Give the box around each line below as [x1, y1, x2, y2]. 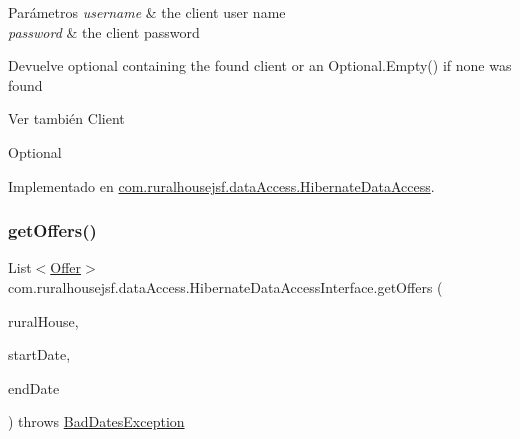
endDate [8, 377, 60, 398]
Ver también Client [8, 108, 125, 129]
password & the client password [8, 21, 200, 42]
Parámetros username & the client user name [8, 2, 286, 22]
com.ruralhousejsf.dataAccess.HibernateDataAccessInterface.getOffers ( [8, 276, 443, 297]
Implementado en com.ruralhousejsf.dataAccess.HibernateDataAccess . [8, 175, 435, 196]
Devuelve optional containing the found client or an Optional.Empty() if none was [8, 55, 512, 76]
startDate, [8, 344, 71, 365]
